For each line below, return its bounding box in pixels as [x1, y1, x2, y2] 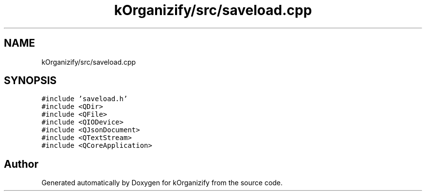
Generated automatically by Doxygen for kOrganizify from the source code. [41, 178, 283, 187]
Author [4, 158, 38, 170]
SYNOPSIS [4, 74, 57, 87]
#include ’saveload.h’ [41, 95, 128, 103]
